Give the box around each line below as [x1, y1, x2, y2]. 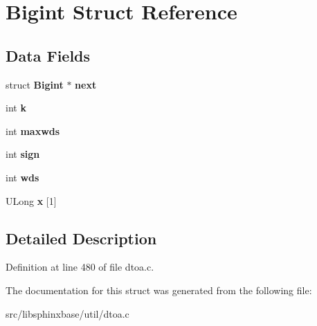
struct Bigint [6, 77, 64, 91]
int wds [6, 170, 39, 184]
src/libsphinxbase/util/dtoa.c [6, 306, 129, 320]
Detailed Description [6, 227, 157, 248]
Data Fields [6, 44, 91, 66]
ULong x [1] [6, 193, 57, 208]
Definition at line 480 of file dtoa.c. [6, 260, 154, 274]
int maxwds [6, 123, 60, 138]
